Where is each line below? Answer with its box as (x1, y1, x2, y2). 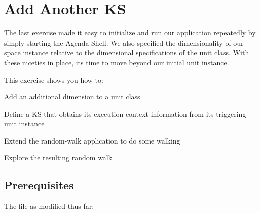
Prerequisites (4, 177, 74, 193)
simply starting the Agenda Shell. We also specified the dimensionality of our (4, 37, 244, 48)
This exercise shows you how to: (4, 74, 103, 85)
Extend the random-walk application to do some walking (4, 135, 180, 146)
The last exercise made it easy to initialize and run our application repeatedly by (4, 27, 256, 38)
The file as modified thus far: (4, 201, 94, 211)
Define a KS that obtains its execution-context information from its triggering (4, 108, 246, 119)
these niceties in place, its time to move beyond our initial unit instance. (4, 57, 229, 67)
